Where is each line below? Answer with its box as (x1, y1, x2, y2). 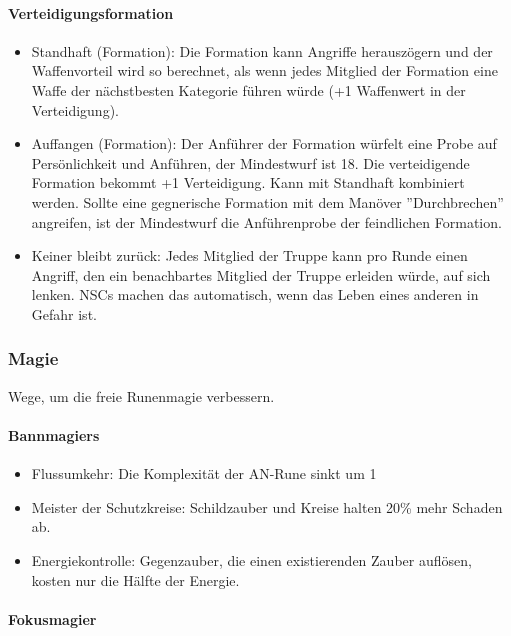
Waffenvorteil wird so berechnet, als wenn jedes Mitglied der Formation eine (31, 60, 498, 81)
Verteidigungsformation (8, 2, 174, 23)
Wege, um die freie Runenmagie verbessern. (8, 385, 275, 406)
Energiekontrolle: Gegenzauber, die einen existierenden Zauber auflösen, (31, 549, 472, 570)
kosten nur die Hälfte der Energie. (31, 569, 240, 590)
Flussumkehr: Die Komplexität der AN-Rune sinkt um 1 (31, 463, 377, 484)
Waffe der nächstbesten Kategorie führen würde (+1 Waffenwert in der (31, 79, 466, 100)
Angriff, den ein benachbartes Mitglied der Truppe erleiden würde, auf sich (31, 264, 491, 285)
